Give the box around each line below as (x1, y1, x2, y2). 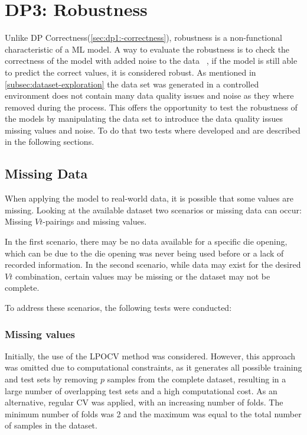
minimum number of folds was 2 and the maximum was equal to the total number (5, 407, 302, 420)
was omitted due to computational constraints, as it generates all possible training (5, 361, 302, 374)
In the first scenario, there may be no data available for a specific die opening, (5, 235, 288, 248)
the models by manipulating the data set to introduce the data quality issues (5, 112, 283, 125)
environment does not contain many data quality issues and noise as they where (5, 89, 294, 102)
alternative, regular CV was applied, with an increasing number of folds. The (5, 396, 283, 408)
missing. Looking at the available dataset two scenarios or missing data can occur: (5, 203, 302, 216)
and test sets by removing (5, 373, 98, 385)
